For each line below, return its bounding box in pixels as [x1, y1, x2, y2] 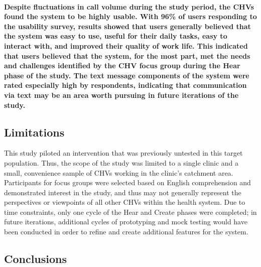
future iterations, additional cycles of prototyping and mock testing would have [4, 216, 247, 227]
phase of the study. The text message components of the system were [4, 70, 249, 80]
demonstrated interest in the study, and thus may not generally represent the [4, 187, 241, 197]
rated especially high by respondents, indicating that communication [4, 80, 247, 90]
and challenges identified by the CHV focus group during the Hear [4, 60, 240, 71]
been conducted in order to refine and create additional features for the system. [4, 226, 248, 237]
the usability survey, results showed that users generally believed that [4, 21, 251, 31]
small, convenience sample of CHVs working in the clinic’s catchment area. [4, 167, 233, 178]
